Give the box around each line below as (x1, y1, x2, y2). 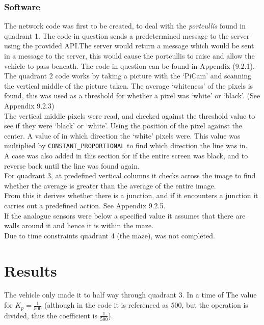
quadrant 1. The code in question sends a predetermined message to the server (4, 30, 250, 41)
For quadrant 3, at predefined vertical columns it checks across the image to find (4, 170, 256, 181)
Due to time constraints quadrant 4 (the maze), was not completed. (4, 230, 215, 240)
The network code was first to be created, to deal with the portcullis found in (4, 20, 246, 31)
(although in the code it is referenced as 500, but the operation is (44, 300, 248, 310)
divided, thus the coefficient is (4, 310, 97, 320)
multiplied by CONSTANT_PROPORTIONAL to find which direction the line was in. (4, 140, 248, 151)
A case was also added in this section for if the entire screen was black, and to (4, 150, 248, 160)
